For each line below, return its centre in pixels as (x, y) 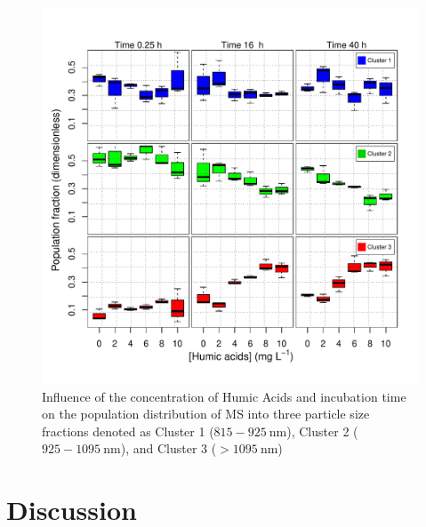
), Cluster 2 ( (322, 431)
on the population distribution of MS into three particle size (206, 414)
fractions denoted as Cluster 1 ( (128, 431)
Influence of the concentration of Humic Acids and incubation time (224, 396)
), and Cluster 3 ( (169, 448)
